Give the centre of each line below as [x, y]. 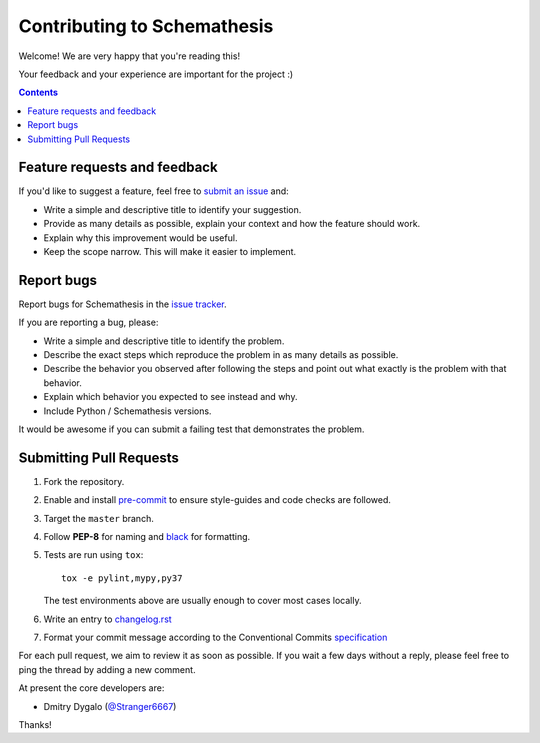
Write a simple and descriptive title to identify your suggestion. [172, 209]
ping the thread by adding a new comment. [107, 669]
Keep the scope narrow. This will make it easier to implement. [170, 251]
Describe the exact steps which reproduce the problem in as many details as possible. [221, 355]
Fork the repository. [84, 481]
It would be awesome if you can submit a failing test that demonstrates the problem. [191, 429]
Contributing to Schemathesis [146, 26]
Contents [38, 92]
